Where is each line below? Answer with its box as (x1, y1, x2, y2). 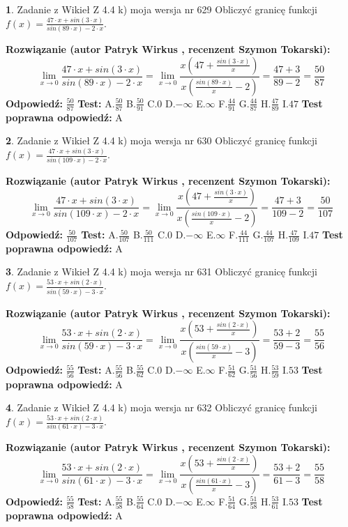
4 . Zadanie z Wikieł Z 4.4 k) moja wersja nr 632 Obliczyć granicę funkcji (6, 400, 317, 415)
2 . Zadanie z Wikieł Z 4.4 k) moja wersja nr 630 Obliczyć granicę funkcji (6, 133, 317, 148)
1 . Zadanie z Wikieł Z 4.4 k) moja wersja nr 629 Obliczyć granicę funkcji (6, 2, 317, 16)
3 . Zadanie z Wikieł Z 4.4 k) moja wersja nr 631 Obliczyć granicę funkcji (6, 264, 317, 279)
